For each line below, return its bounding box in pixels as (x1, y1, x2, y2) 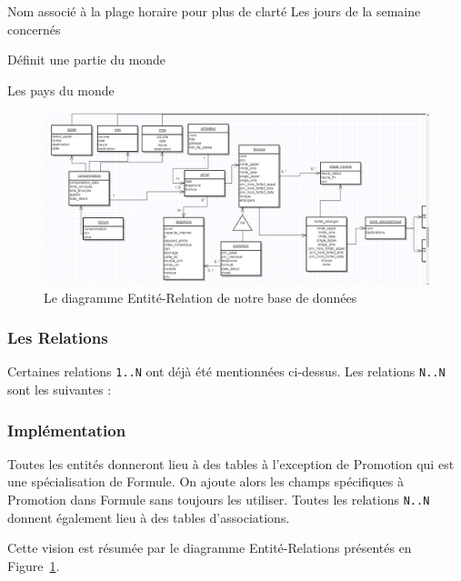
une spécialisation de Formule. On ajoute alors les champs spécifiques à (7, 472, 404, 491)
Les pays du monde (7, 80, 115, 99)
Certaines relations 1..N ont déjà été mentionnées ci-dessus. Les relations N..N (7, 362, 446, 381)
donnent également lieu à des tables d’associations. (7, 507, 290, 526)
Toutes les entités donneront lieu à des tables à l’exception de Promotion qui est (7, 454, 455, 473)
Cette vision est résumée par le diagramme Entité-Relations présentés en (7, 538, 412, 557)
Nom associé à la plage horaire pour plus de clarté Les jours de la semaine (7, 2, 421, 20)
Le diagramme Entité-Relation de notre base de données (44, 287, 357, 306)
